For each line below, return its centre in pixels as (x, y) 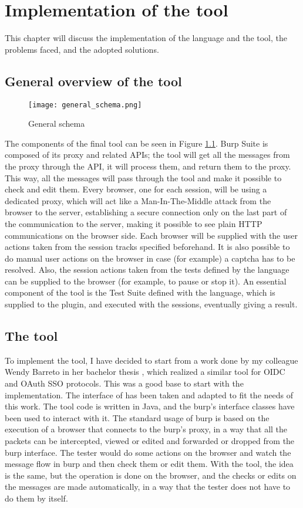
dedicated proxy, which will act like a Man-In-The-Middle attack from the (138, 200)
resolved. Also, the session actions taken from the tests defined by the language (147, 270)
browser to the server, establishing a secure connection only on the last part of (146, 212)
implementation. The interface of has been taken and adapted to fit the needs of (149, 394)
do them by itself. (36, 498)
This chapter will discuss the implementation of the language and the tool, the (146, 38)
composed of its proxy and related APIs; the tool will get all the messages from (147, 155)
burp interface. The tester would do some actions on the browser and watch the (148, 452)
